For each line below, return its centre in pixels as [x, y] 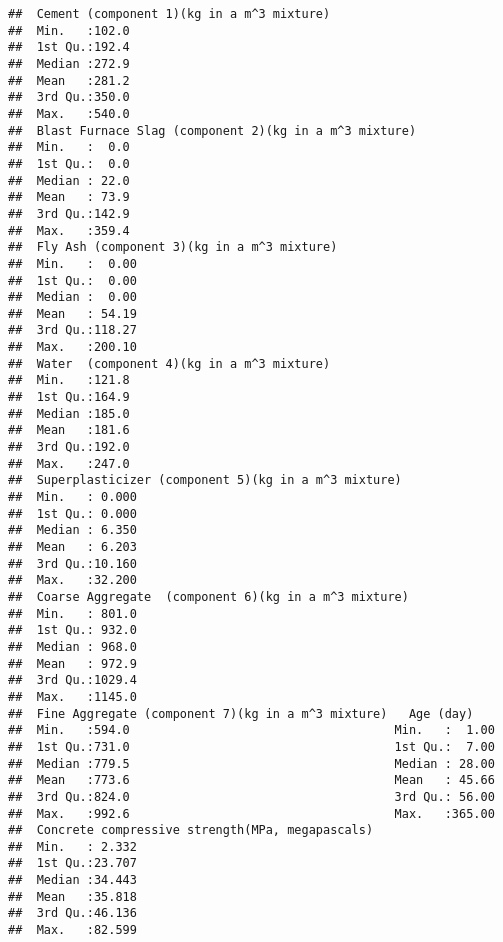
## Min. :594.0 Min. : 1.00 [251, 730]
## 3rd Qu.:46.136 [72, 913]
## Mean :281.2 [69, 80]
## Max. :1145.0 [72, 696]
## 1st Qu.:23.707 [72, 863]
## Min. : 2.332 [72, 846]
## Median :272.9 [69, 63]
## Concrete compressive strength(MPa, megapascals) [191, 830]
